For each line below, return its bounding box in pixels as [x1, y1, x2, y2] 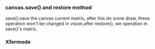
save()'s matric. [5, 26, 38, 32]
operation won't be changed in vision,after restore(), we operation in [5, 20, 148, 26]
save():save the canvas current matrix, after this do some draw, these [5, 15, 150, 21]
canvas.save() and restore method [5, 4, 92, 11]
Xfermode [5, 38, 31, 45]
